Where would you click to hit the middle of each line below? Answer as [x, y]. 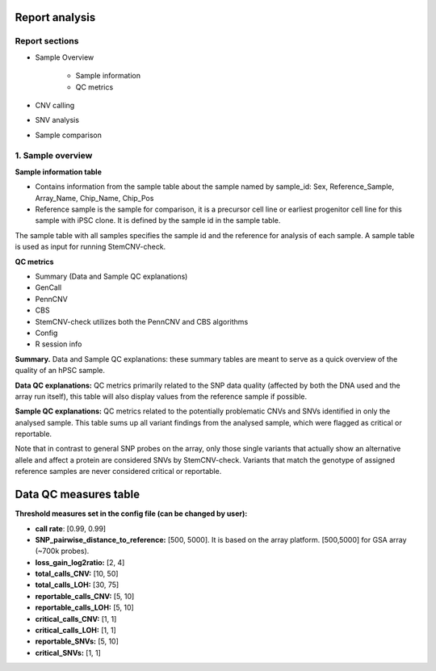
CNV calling [55, 105]
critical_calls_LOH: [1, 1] [75, 631]
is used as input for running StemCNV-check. [90, 247]
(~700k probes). [62, 551]
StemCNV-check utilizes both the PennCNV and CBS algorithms [142, 321]
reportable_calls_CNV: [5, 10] [85, 596]
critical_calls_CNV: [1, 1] [76, 619]
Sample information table [59, 172]
